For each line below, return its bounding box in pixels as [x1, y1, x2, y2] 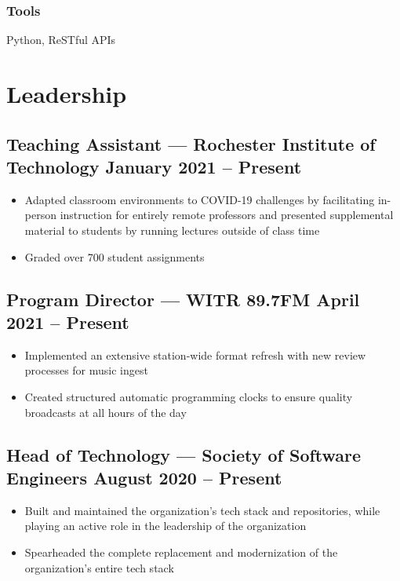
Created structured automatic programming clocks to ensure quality [24, 388, 353, 404]
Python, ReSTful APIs [6, 31, 116, 48]
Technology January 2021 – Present [6, 154, 302, 178]
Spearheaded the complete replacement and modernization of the [24, 543, 338, 560]
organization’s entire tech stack [24, 559, 174, 576]
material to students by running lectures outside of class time [24, 221, 320, 238]
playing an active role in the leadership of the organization [24, 517, 307, 534]
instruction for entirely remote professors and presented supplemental [60, 206, 394, 223]
